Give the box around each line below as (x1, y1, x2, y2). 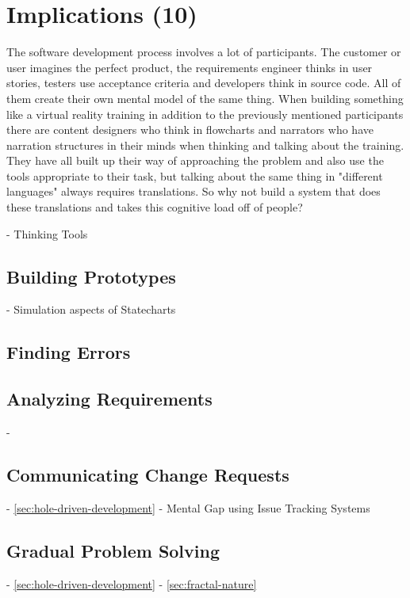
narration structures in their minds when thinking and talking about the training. (6, 136, 404, 153)
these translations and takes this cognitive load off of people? (6, 199, 303, 215)
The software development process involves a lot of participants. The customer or (6, 44, 401, 60)
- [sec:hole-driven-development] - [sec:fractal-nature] (6, 575, 257, 592)
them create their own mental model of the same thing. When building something (6, 90, 404, 106)
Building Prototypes (6, 264, 176, 288)
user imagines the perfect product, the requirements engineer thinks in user (6, 59, 373, 75)
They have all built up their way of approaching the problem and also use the (6, 152, 384, 169)
